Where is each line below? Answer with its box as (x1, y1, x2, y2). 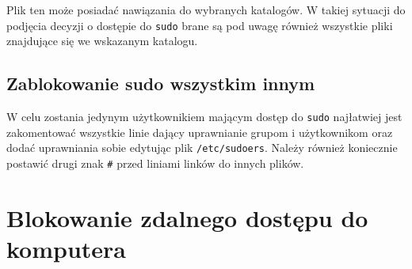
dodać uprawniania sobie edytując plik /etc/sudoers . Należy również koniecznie (6, 139, 398, 156)
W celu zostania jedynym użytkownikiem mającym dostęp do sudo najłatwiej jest (6, 108, 402, 125)
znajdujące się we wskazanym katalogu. (6, 32, 198, 49)
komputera (6, 232, 127, 264)
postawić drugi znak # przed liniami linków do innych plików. (6, 154, 304, 171)
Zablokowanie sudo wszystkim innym (6, 71, 315, 96)
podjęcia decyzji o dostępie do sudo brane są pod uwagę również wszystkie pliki (6, 17, 393, 33)
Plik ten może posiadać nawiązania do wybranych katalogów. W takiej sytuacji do (6, 2, 406, 17)
